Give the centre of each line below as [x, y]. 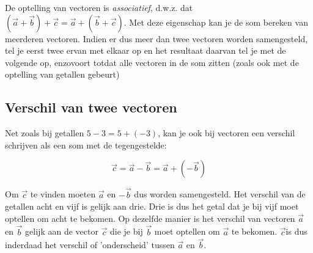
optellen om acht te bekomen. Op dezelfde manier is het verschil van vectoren [150, 218]
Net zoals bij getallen [45, 133]
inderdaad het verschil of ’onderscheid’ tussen [90, 245]
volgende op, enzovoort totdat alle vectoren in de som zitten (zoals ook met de [152, 62]
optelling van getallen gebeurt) [62, 74]
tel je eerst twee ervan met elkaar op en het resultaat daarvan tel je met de [145, 50]
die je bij [127, 231]
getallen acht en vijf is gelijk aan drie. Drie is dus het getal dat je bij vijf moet [152, 206]
